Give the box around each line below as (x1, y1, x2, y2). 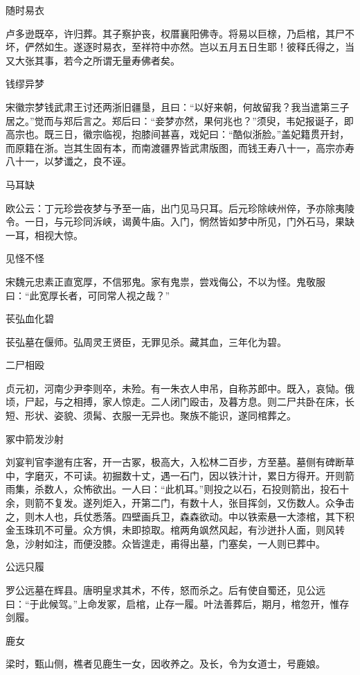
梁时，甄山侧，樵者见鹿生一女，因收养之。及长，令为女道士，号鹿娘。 (6, 656, 325, 671)
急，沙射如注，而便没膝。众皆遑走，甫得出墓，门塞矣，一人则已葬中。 (6, 536, 325, 550)
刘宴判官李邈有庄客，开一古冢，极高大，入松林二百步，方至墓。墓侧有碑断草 (6, 455, 354, 469)
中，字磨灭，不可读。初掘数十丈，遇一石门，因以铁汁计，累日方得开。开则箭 (6, 468, 354, 482)
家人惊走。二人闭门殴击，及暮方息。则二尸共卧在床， (102, 394, 345, 409)
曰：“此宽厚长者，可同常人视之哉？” (6, 288, 170, 302)
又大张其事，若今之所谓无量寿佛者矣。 (6, 53, 180, 67)
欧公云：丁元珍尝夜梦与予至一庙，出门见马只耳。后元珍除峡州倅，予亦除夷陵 (6, 200, 354, 215)
